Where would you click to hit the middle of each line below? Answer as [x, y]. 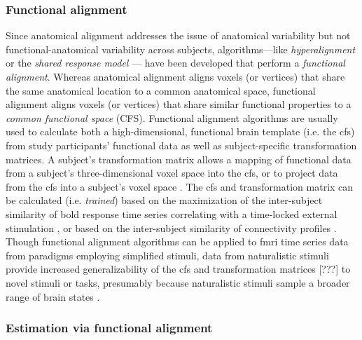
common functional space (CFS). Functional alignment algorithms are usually [172, 117]
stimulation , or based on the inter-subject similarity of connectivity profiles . [171, 227]
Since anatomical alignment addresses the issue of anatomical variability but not [178, 35]
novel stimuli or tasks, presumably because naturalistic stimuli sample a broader [178, 282]
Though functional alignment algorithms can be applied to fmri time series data [177, 242]
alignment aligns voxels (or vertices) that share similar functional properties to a [179, 104]
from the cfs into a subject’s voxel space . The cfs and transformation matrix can [180, 186]
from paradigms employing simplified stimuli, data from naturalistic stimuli [167, 255]
